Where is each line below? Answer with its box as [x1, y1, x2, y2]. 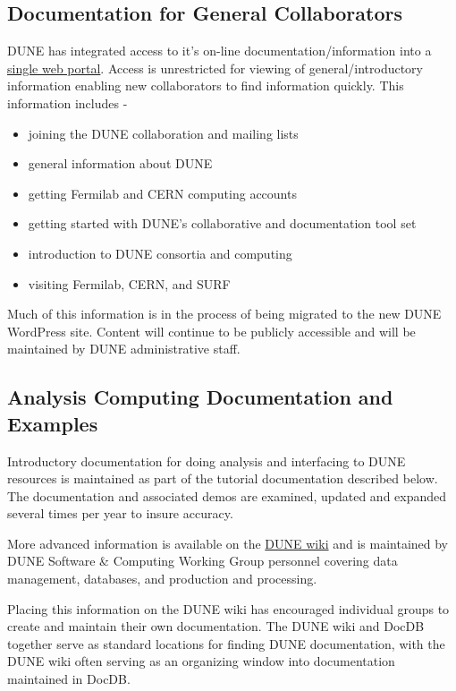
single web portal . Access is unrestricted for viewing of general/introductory [7, 58, 423, 77]
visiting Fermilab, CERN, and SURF [28, 274, 231, 293]
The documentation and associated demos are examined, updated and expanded [7, 486, 447, 505]
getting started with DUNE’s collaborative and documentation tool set [28, 214, 417, 233]
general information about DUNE [28, 154, 213, 173]
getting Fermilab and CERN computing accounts [28, 183, 297, 202]
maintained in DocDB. [7, 670, 131, 688]
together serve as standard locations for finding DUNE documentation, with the [7, 634, 445, 653]
